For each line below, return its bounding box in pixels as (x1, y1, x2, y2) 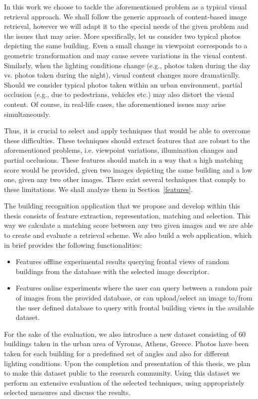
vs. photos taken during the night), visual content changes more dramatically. (4, 70, 240, 80)
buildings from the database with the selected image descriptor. (15, 266, 209, 276)
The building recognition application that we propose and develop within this (4, 200, 240, 211)
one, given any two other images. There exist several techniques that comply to (4, 174, 245, 185)
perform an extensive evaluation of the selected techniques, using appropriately (4, 377, 245, 388)
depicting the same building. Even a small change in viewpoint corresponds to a (4, 40, 248, 51)
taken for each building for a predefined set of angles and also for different (4, 348, 230, 358)
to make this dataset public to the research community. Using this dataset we (4, 368, 240, 378)
